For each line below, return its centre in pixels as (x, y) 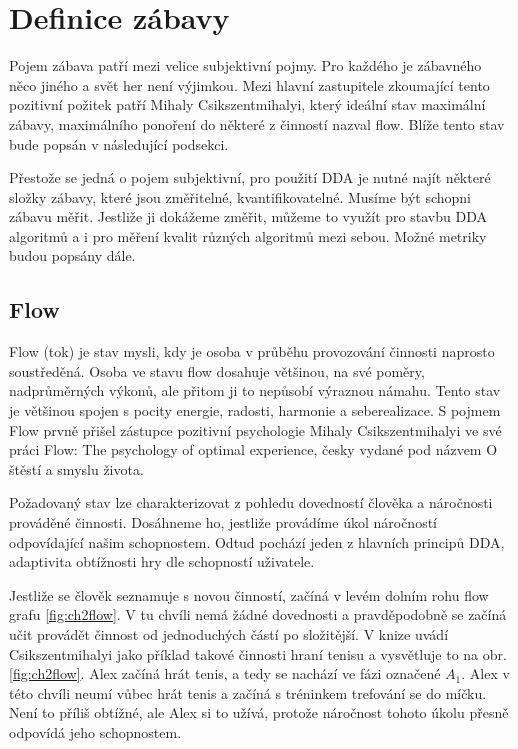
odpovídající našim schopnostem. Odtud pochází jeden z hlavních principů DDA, (257, 541)
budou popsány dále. (72, 255)
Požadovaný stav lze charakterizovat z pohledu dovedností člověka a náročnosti (251, 502)
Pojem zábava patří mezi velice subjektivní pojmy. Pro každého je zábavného (245, 65)
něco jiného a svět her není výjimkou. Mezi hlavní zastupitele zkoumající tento (249, 84)
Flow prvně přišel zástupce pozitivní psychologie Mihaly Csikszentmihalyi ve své (255, 429)
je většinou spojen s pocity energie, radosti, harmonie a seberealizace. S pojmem (255, 410)
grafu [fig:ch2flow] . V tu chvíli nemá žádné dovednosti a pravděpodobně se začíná (258, 614)
